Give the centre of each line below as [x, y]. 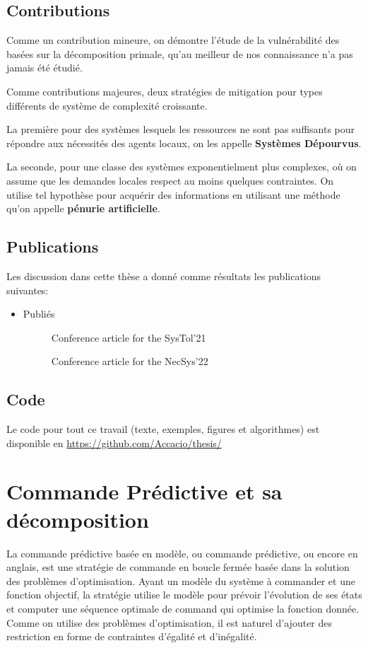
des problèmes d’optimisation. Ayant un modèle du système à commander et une [181, 580]
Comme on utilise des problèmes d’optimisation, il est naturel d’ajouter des [170, 622]
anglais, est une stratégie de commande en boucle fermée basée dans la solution [178, 567]
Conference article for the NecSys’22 [130, 361]
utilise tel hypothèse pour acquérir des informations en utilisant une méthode [173, 194]
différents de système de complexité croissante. [107, 105]
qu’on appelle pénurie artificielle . [83, 208]
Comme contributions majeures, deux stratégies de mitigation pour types [165, 91]
